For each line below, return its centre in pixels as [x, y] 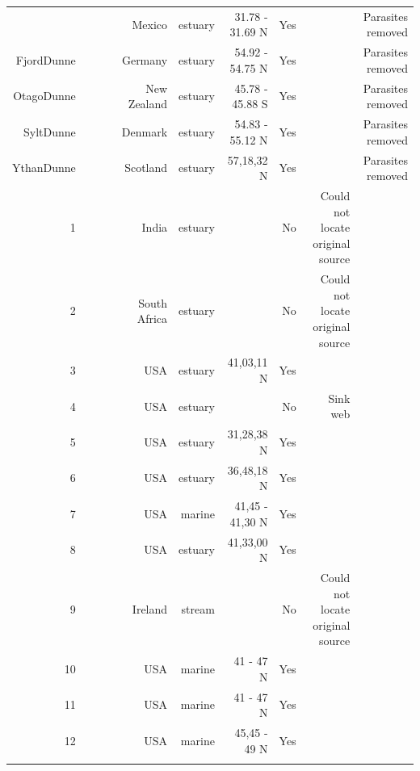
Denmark [145, 131]
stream [198, 609]
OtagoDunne [44, 96]
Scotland [146, 168]
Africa [152, 318]
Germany [145, 59]
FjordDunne [46, 59]
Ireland [150, 609]
